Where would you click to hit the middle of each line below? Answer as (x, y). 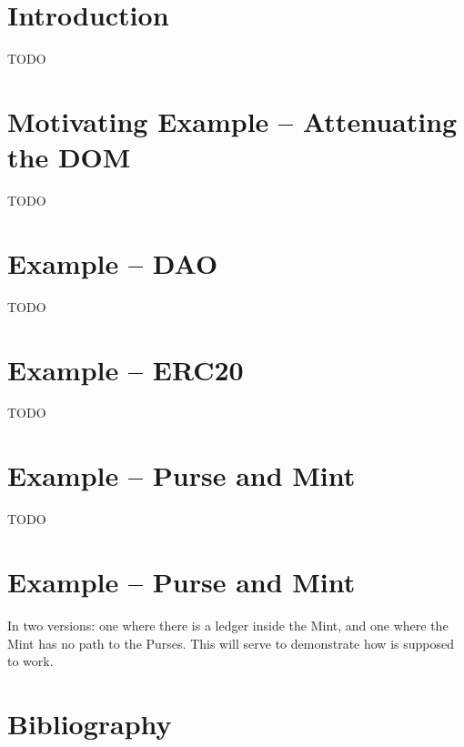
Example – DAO (113, 262)
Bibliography (90, 723)
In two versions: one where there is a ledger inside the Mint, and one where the (228, 625)
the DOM (69, 157)
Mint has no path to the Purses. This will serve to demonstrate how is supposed (231, 643)
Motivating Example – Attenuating (232, 121)
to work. (30, 661)
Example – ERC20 (126, 369)
